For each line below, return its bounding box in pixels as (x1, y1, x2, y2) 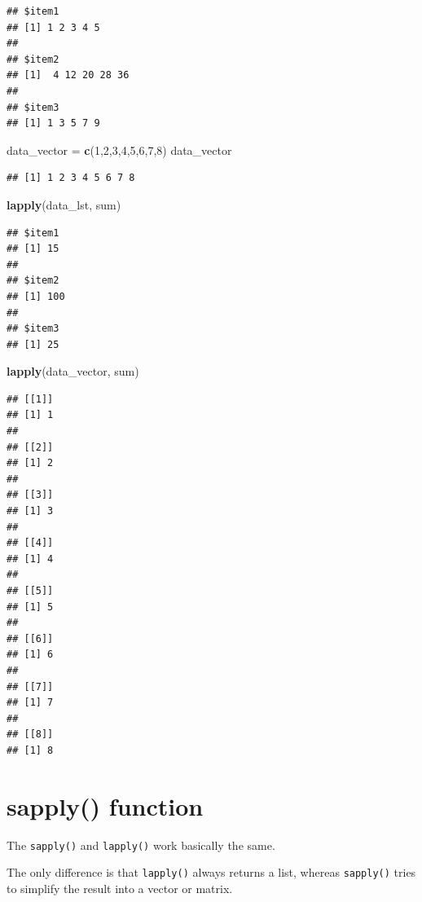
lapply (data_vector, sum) (7, 363, 139, 380)
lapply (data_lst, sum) (7, 196, 121, 213)
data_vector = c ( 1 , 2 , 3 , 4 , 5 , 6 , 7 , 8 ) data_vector (7, 141, 232, 158)
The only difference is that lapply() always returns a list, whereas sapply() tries (7, 864, 416, 881)
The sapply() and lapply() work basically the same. (7, 836, 275, 853)
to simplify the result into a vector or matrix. (7, 879, 233, 896)
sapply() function (7, 789, 204, 822)
